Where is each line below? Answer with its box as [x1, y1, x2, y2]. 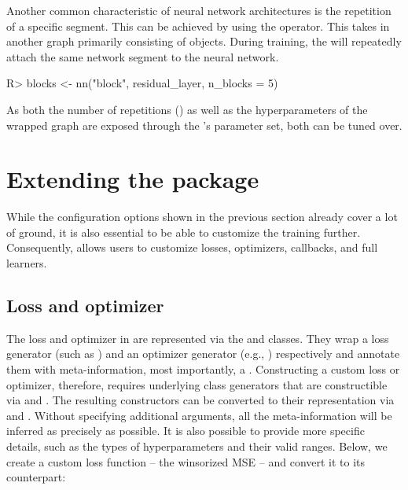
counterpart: [6, 469, 66, 485]
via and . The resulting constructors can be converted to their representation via [6, 392, 395, 408]
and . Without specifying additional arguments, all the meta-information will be [6, 407, 392, 423]
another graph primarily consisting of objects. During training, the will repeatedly [6, 33, 402, 50]
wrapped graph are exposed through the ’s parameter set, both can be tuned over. [6, 116, 402, 133]
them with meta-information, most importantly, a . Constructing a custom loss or [6, 361, 400, 378]
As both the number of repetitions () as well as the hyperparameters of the [6, 101, 368, 117]
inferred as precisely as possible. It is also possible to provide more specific [6, 422, 365, 439]
